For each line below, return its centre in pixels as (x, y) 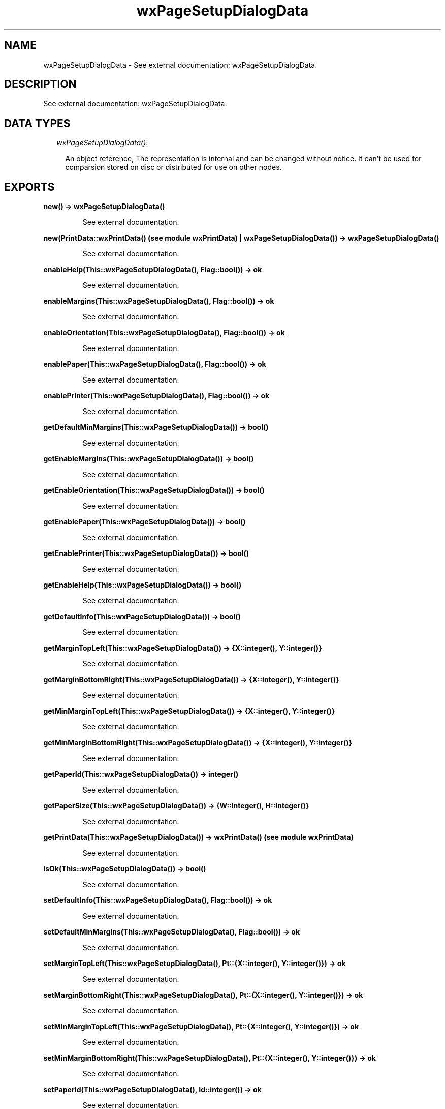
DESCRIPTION (40, 84)
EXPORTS (29, 187)
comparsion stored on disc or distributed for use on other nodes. (173, 167)
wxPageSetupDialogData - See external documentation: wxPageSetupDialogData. (180, 65)
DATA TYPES (37, 123)
